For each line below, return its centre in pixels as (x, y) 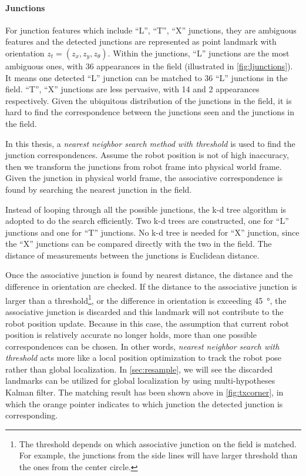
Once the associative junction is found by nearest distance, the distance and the (149, 275)
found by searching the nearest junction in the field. (99, 189)
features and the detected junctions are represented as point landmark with (141, 41)
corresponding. (32, 415)
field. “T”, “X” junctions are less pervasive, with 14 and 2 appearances (132, 89)
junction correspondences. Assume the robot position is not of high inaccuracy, (147, 155)
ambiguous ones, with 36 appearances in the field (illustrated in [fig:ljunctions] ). (149, 66)
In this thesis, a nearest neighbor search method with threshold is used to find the (150, 143)
